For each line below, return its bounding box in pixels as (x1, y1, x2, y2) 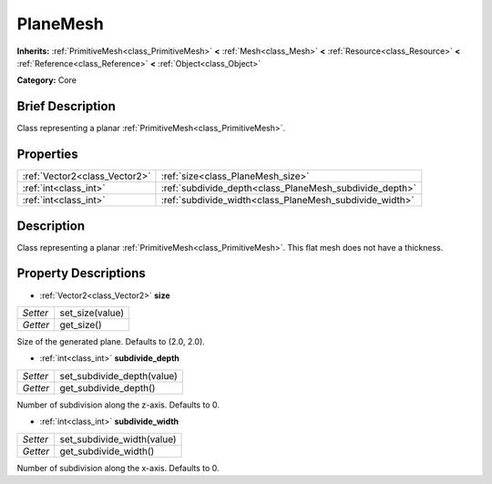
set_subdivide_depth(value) (59, 369, 178, 382)
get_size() (59, 318, 102, 331)
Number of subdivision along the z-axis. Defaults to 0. (16, 399, 220, 410)
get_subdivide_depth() (59, 381, 156, 394)
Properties (16, 147, 78, 162)
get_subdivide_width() (59, 445, 155, 458)
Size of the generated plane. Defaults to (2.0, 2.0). (16, 335, 205, 346)
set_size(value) (59, 306, 125, 319)
